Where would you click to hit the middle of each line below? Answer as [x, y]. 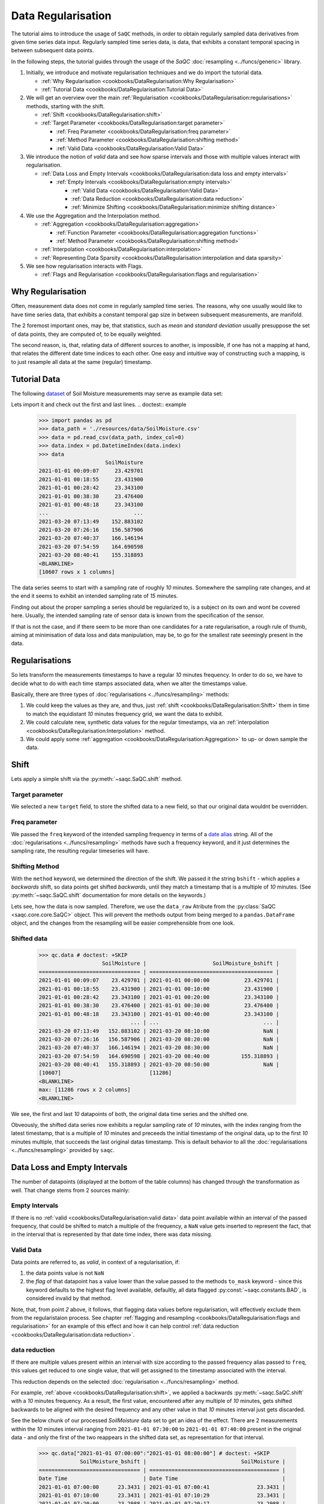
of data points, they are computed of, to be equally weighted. [86, 334]
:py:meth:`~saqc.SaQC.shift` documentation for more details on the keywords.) [109, 895]
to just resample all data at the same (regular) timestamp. [82, 362]
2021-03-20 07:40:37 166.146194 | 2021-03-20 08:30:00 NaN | [159, 1048]
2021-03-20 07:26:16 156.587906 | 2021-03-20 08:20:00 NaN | [159, 1039]
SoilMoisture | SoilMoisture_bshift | [191, 963]
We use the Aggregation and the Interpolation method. [93, 215]
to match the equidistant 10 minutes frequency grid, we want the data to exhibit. [125, 713]
